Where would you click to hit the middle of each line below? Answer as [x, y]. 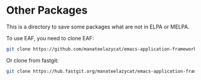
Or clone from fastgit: [33, 60]
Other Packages [47, 10]
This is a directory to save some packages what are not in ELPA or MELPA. [98, 27]
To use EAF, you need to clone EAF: [50, 38]
